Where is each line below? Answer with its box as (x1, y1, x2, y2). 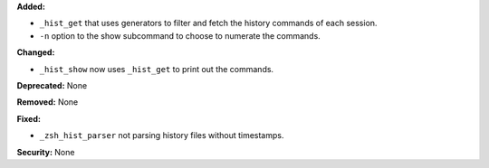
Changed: (16, 47, 55, 58)
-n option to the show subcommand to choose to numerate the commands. (39, 30, 321, 41)
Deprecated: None (16, 79, 88, 90)
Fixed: (16, 113, 41, 124)
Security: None (16, 146, 75, 157)
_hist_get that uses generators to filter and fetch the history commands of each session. (39, 18, 378, 29)
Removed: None (16, 97, 79, 107)
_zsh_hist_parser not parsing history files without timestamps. (39, 130, 284, 141)
